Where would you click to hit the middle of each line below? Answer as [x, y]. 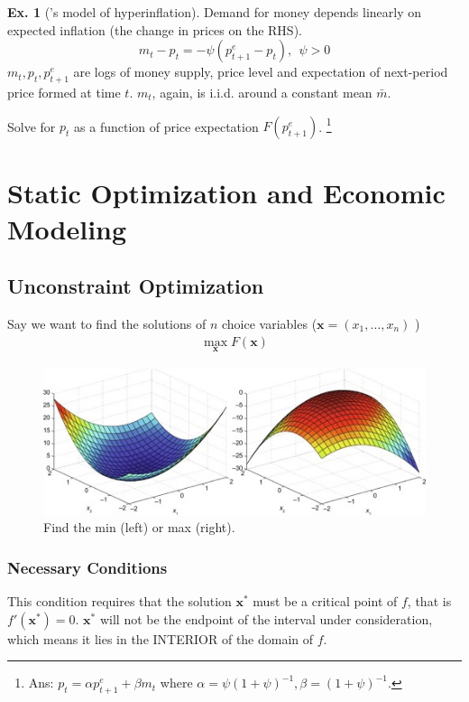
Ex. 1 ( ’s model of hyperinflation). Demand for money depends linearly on [215, 12]
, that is [429, 600]
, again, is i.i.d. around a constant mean [262, 92]
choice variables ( [270, 323]
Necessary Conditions [87, 567]
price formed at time [64, 92]
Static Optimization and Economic [226, 193]
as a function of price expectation [166, 126]
